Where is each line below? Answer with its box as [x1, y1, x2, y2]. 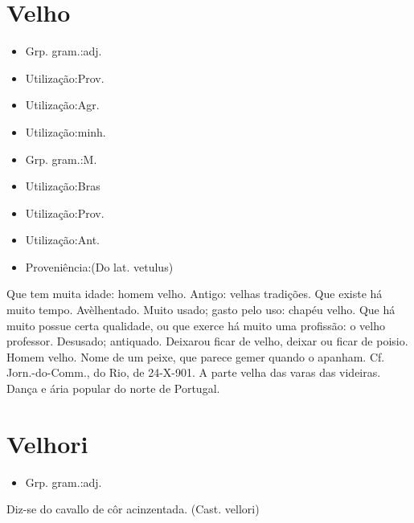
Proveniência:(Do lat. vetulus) [25, 258, 174, 275]
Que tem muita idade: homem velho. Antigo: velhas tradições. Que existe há [6, 285, 383, 302]
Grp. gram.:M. [25, 150, 97, 167]
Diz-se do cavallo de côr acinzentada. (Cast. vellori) [6, 501, 260, 517]
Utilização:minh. [25, 123, 106, 140]
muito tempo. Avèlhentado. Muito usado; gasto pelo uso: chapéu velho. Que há [6, 301, 396, 318]
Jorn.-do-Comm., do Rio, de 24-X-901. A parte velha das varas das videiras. [6, 364, 381, 381]
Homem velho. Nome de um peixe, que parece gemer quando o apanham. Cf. [6, 348, 385, 365]
